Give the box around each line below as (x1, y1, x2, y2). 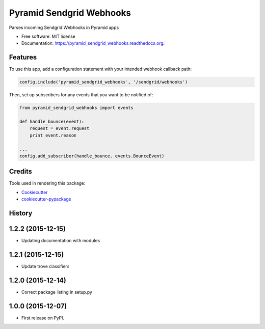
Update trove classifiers (21, 263, 70, 270)
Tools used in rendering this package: (9, 180, 85, 186)
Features (9, 53, 37, 61)
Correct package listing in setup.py (21, 289, 93, 295)
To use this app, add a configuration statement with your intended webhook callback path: (9, 66, 192, 72)
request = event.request (29, 126, 90, 131)
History (9, 209, 33, 218)
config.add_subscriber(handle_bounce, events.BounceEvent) (19, 153, 164, 159)
